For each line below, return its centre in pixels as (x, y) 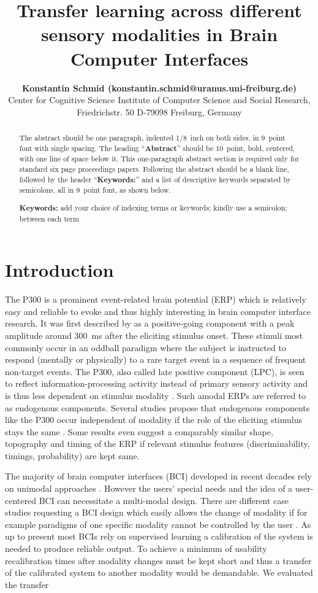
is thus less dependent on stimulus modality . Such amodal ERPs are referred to (156, 395)
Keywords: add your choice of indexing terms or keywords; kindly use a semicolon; (153, 207)
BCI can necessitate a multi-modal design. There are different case (164, 500)
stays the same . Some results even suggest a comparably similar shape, (139, 431)
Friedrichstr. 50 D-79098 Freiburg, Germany (159, 111)
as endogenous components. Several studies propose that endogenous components (157, 407)
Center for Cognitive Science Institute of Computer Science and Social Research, (159, 100)
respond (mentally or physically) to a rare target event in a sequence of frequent (156, 359)
